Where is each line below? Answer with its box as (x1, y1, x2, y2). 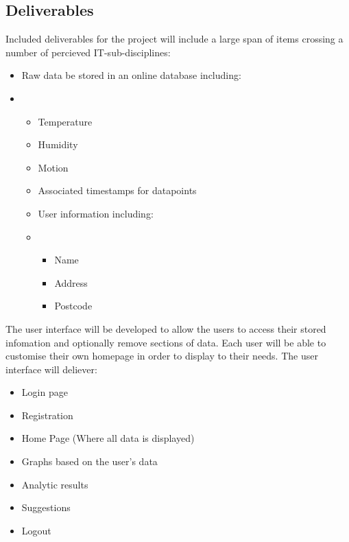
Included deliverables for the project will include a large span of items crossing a (5, 32, 344, 46)
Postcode (54, 298, 93, 313)
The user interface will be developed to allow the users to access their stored (5, 321, 326, 335)
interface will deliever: (5, 362, 97, 376)
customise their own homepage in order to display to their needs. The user (5, 349, 318, 363)
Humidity (38, 137, 78, 152)
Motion (38, 160, 69, 174)
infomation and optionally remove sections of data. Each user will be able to (5, 335, 326, 349)
